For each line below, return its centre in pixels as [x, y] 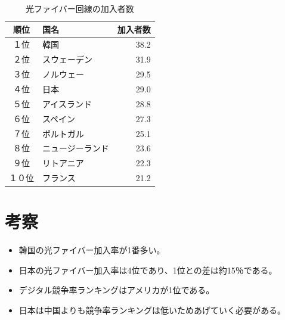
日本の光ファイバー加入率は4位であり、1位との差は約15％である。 [148, 270]
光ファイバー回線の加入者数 [80, 8]
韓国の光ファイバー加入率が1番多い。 [92, 250]
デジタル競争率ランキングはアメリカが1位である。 [117, 290]
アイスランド [67, 103]
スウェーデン [67, 59]
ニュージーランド [76, 148]
